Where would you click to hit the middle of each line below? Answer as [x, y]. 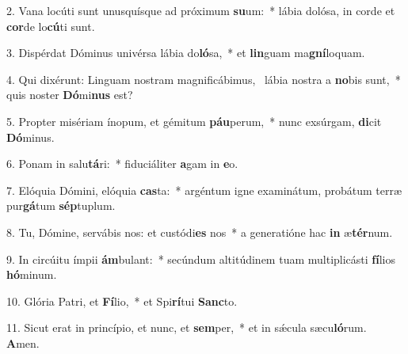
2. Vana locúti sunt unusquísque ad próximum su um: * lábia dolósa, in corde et [201, 10]
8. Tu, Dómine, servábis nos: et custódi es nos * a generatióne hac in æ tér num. [200, 232]
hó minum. [32, 274]
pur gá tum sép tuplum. [61, 206]
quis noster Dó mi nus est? [70, 95]
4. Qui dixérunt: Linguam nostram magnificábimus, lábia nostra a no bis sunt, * [204, 79]
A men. [23, 343]
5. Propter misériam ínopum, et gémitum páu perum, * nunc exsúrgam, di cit [194, 121]
